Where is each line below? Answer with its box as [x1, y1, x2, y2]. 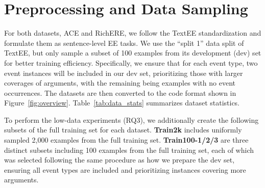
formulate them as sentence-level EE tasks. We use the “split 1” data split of [4, 37, 244, 48]
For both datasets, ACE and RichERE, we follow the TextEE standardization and [4, 28, 261, 38]
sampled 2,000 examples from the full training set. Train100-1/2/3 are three [4, 135, 249, 145]
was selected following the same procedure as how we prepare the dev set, [4, 154, 235, 165]
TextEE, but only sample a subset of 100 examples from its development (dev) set [4, 47, 261, 58]
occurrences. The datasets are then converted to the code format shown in [4, 87, 236, 98]
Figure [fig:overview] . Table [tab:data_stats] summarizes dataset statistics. [4, 97, 240, 108]
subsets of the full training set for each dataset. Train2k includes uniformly [4, 124, 242, 135]
